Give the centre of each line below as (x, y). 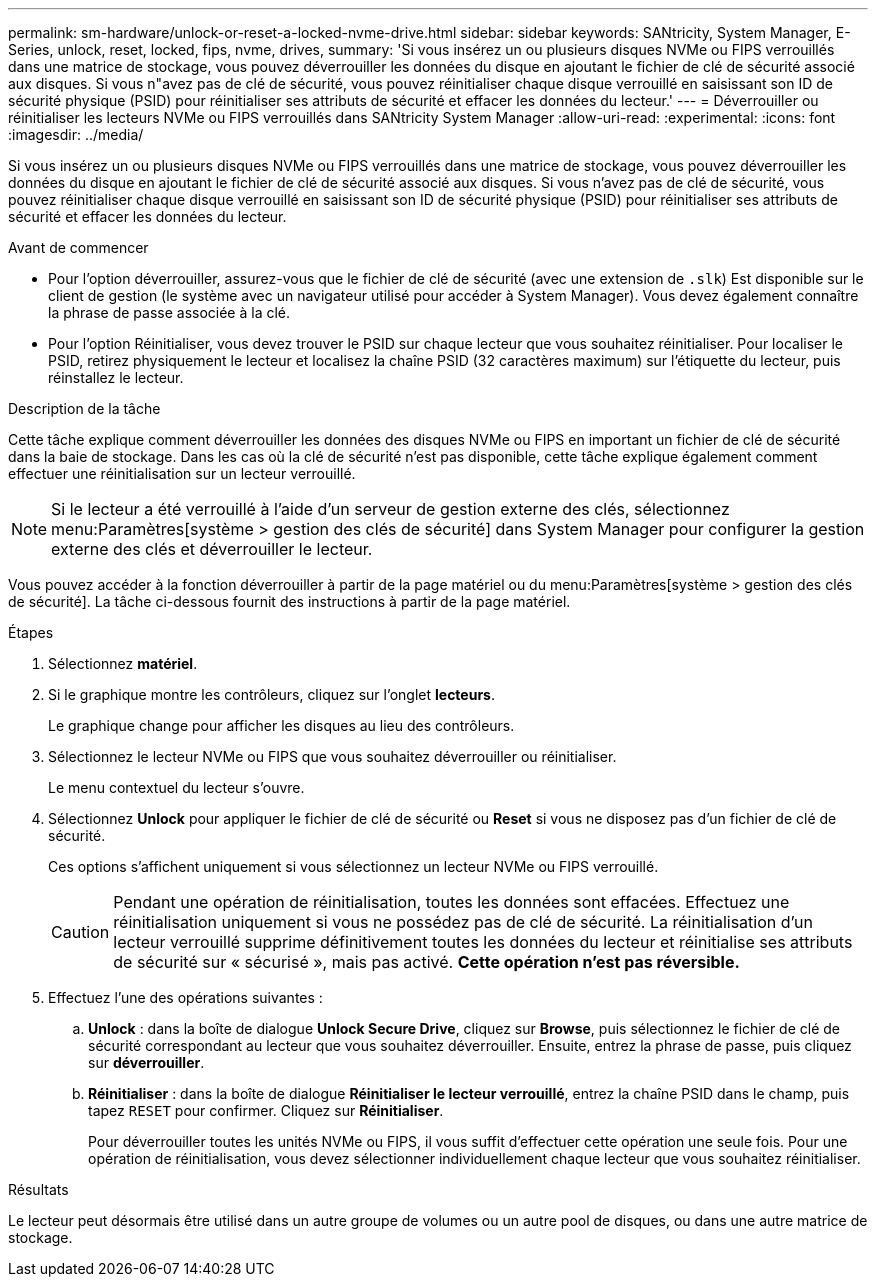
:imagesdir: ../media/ (76, 134)
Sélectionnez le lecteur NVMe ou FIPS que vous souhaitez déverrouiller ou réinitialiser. (332, 756)
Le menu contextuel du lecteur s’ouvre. (176, 787)
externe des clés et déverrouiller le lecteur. (212, 549)
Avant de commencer (78, 247)
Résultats (38, 1189)
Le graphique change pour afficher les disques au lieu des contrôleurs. (281, 725)
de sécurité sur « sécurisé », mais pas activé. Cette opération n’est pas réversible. (426, 962)
